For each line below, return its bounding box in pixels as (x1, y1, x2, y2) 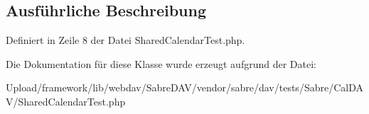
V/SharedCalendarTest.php (6, 93, 126, 108)
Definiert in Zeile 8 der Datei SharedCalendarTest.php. (6, 33, 245, 47)
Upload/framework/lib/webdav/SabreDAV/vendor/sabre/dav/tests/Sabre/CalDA (6, 80, 363, 95)
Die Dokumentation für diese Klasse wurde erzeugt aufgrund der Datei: (6, 56, 316, 71)
